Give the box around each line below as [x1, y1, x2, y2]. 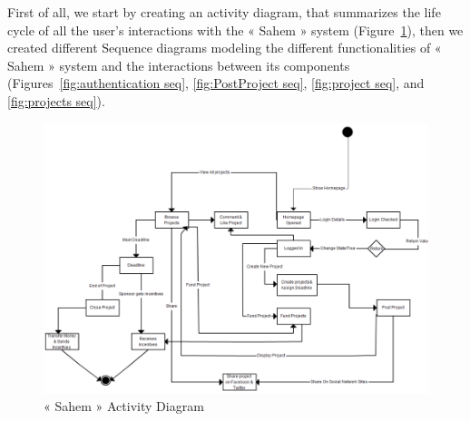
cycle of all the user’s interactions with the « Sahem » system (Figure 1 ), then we [7, 20, 464, 39]
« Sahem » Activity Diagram [44, 397, 204, 416]
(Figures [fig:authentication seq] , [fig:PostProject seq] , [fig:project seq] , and [7, 73, 425, 93]
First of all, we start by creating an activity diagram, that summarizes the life [7, 3, 441, 21]
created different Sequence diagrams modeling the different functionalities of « [7, 38, 442, 57]
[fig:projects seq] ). [7, 91, 105, 110]
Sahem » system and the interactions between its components [7, 55, 350, 74]
